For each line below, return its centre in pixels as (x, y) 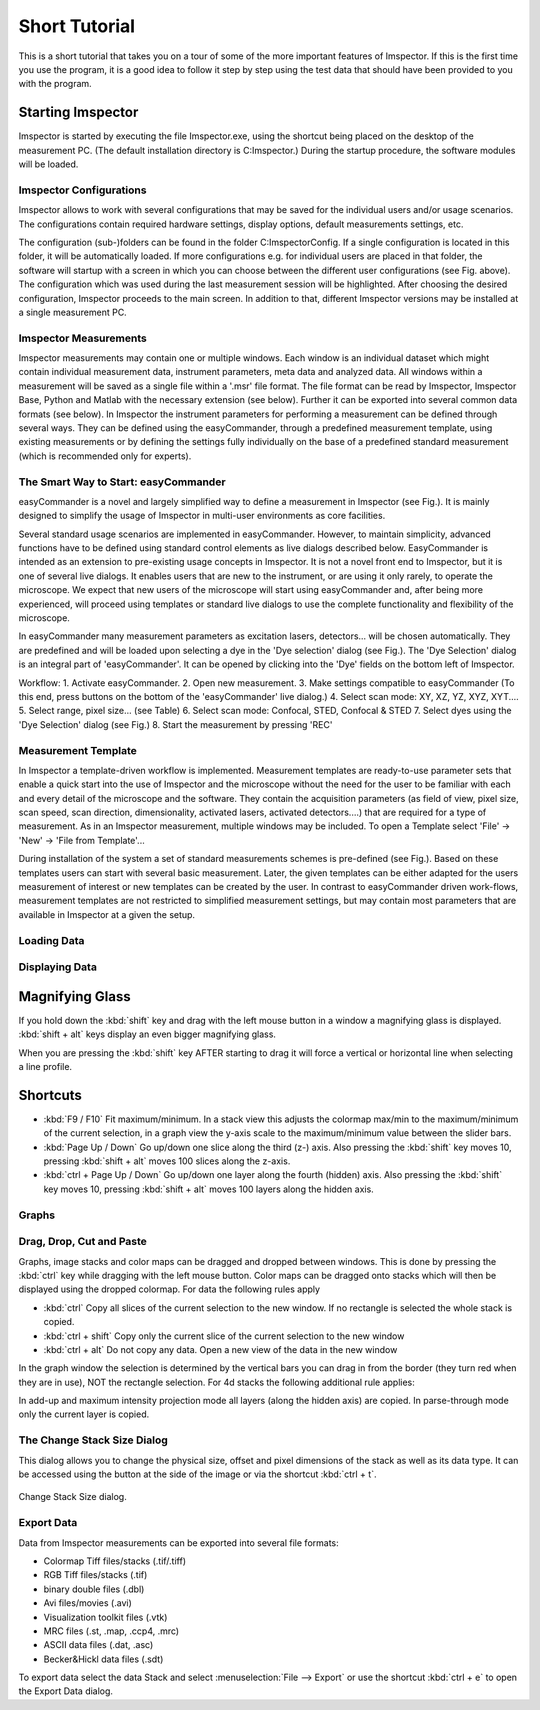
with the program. (55, 84)
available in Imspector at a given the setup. (106, 914)
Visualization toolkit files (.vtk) (105, 1617)
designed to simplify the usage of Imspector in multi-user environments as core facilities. (202, 516)
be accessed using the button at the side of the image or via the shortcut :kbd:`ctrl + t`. (197, 1474)
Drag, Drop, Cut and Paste (82, 1242)
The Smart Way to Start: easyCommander (122, 482)
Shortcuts (50, 1095)
